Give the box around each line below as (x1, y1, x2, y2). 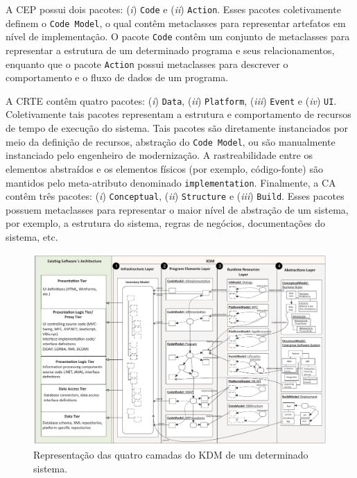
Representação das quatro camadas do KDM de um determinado (33, 447, 308, 462)
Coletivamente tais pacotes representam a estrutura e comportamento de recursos (6, 107, 351, 121)
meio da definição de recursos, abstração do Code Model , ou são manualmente (6, 134, 336, 148)
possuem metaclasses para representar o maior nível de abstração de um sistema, (6, 202, 349, 216)
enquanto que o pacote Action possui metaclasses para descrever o (6, 56, 288, 71)
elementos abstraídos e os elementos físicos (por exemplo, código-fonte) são (6, 161, 323, 176)
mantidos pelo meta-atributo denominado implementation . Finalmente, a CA (6, 175, 336, 189)
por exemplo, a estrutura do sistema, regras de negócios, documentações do (6, 216, 326, 230)
